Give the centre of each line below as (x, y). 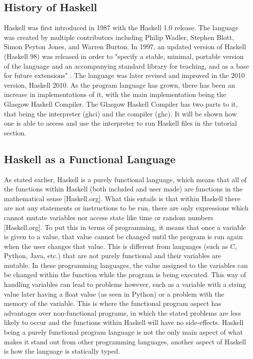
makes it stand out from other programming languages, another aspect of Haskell (125, 341)
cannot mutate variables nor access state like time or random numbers (109, 217)
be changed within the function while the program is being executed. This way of (125, 274)
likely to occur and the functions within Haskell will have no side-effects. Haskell (124, 322)
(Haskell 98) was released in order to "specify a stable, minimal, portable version (124, 56)
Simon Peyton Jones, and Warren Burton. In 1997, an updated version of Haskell (125, 47)
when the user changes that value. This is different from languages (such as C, (120, 246)
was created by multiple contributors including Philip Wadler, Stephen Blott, (119, 37)
